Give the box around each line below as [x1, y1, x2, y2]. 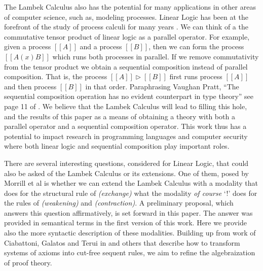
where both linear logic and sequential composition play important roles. [4, 141, 230, 151]
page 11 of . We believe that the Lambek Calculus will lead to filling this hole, [4, 100, 247, 111]
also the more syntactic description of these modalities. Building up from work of [4, 227, 256, 238]
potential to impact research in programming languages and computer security [4, 130, 248, 141]
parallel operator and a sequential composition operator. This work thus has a [4, 121, 247, 131]
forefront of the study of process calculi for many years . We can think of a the [4, 21, 248, 32]
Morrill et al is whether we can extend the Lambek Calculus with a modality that [4, 178, 258, 188]
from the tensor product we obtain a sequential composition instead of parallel [4, 61, 248, 72]
